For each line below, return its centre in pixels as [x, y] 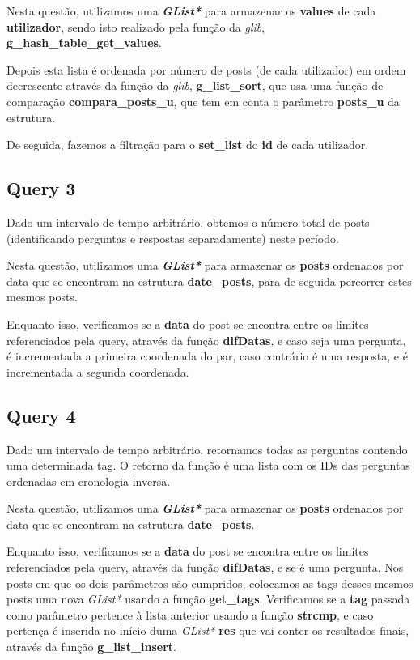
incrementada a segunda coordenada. [98, 371]
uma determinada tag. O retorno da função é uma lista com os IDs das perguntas [208, 465]
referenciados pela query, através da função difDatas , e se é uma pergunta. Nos [205, 567]
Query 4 [41, 415]
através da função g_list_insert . [91, 647]
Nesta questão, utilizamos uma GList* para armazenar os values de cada [191, 11]
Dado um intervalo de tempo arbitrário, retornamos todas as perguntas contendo [207, 449]
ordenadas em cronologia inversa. [89, 481]
